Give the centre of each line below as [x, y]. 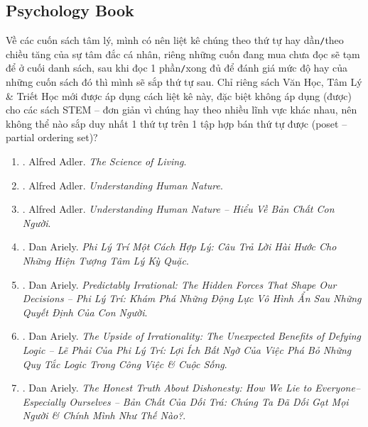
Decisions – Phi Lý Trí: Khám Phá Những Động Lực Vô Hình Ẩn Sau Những [192, 298]
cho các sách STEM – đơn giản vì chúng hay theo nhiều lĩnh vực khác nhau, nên [182, 110]
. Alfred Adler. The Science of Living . [104, 161]
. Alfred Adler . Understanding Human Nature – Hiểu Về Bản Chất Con [178, 209]
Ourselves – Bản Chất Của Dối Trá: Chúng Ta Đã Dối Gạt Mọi [209, 401]
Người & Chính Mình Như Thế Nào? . [104, 415]
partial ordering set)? [52, 137]
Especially [44, 401]
